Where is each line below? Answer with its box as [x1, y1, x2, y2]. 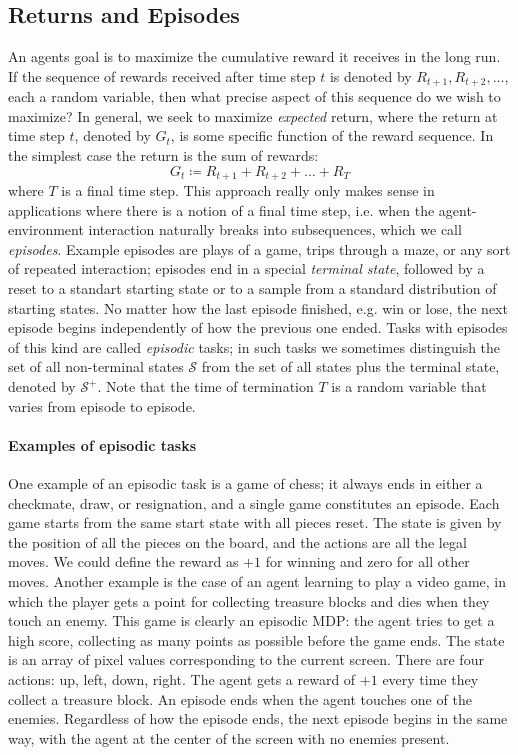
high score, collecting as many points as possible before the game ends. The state [8, 629, 505, 650]
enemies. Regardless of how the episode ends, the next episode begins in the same [8, 708, 508, 729]
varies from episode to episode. [8, 395, 196, 416]
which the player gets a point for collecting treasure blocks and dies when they [8, 590, 490, 611]
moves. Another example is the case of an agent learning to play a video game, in [8, 570, 507, 591]
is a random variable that [331, 376, 487, 397]
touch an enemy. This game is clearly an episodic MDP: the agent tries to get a [8, 610, 495, 631]
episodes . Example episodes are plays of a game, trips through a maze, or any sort [8, 238, 511, 259]
